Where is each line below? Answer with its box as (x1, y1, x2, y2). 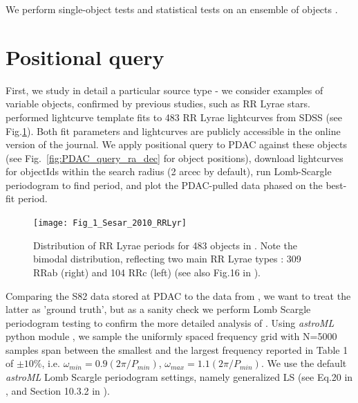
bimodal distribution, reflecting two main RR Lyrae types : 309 (33, 251, 301, 266)
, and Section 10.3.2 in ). (6, 383, 110, 397)
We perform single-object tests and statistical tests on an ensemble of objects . (6, 2, 338, 16)
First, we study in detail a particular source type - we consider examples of (6, 82, 323, 97)
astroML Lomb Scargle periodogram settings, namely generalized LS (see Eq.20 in (6, 370, 353, 384)
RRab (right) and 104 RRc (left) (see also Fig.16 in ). (33, 265, 261, 279)
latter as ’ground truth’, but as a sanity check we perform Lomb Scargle (6, 302, 311, 316)
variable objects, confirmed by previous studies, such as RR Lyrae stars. (6, 96, 310, 111)
